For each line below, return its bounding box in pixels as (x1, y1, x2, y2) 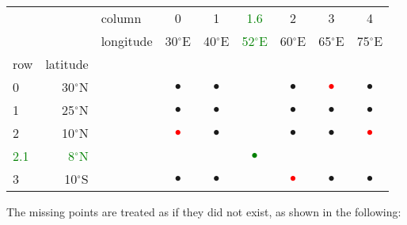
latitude (45, 55, 89, 73)
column (101, 9, 142, 27)
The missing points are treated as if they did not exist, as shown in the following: (6, 204, 401, 219)
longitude (101, 32, 153, 50)
